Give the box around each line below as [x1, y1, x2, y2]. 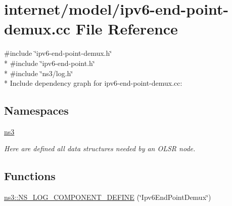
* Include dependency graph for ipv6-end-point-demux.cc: [4, 78, 182, 88]
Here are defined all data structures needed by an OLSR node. [4, 143, 196, 154]
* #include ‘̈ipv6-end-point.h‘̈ [4, 57, 95, 68]
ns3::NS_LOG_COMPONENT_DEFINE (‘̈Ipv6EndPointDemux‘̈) [4, 192, 211, 202]
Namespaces [4, 102, 69, 118]
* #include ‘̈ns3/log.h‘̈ [4, 67, 73, 78]
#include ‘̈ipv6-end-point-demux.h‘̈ [4, 48, 112, 58]
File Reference [75, 18, 178, 39]
